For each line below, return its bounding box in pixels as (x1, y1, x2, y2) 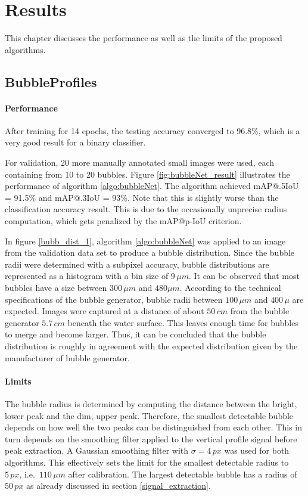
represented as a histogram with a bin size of (5, 269, 169, 282)
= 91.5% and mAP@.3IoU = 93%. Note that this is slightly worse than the (5, 191, 279, 203)
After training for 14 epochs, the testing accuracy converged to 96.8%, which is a (5, 124, 300, 137)
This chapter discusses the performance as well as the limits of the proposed (5, 32, 282, 44)
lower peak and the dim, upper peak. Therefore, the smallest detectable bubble (5, 409, 294, 421)
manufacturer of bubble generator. (5, 351, 130, 364)
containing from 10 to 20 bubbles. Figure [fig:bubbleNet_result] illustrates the (5, 168, 290, 180)
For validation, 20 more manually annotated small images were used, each (5, 156, 275, 169)
